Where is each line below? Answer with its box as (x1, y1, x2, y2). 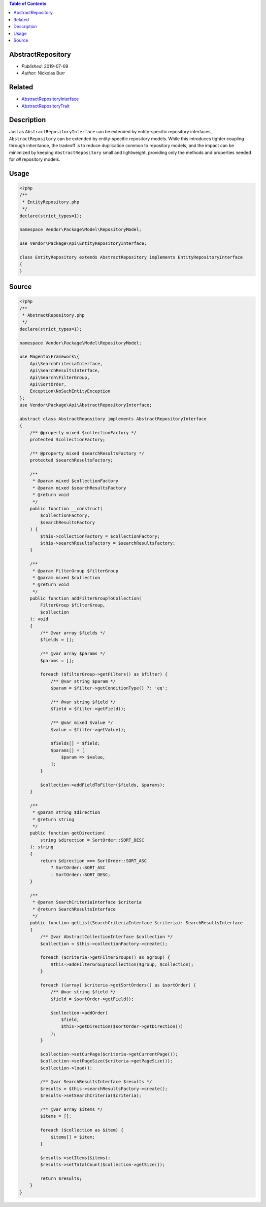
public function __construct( (30, 506, 103, 512)
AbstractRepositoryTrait (21, 103, 70, 109)
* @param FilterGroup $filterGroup (32, 568, 118, 573)
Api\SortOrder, (30, 381, 66, 387)
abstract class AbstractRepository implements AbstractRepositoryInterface (19, 416, 207, 421)
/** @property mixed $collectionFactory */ (30, 430, 136, 435)
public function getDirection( (30, 830, 105, 836)
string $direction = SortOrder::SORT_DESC (40, 837, 145, 843)
